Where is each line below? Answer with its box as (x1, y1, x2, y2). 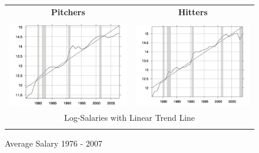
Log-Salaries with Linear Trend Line (64, 111, 195, 124)
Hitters (178, 5, 208, 18)
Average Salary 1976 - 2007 (5, 137, 102, 149)
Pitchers (51, 5, 85, 18)
